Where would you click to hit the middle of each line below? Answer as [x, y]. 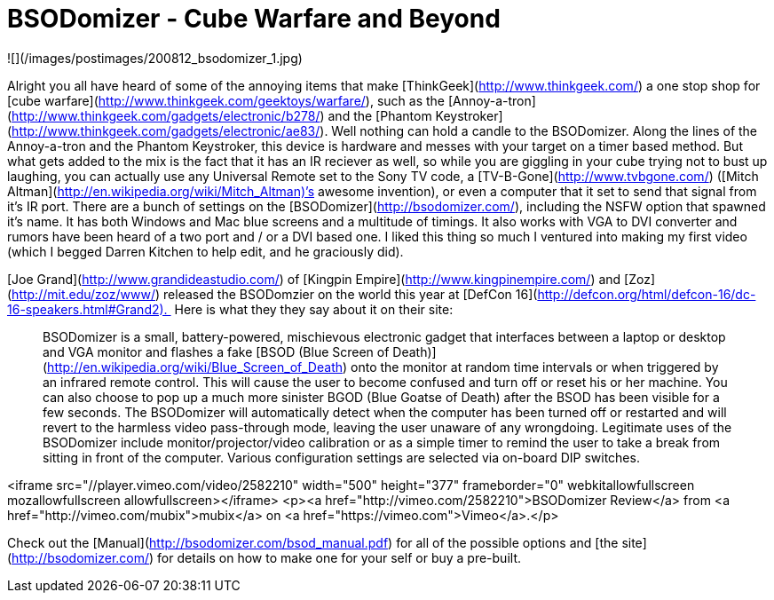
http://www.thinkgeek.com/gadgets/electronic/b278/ [166, 115]
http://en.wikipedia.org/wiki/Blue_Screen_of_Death [195, 367]
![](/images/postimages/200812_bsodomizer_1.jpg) [155, 58]
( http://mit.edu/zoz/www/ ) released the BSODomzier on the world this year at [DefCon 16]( [272, 294]
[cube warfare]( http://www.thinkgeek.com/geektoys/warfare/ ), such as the [226, 100]
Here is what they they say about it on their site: [314, 309]
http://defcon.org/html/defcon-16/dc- [647, 294]
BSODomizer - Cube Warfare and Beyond [254, 19]
